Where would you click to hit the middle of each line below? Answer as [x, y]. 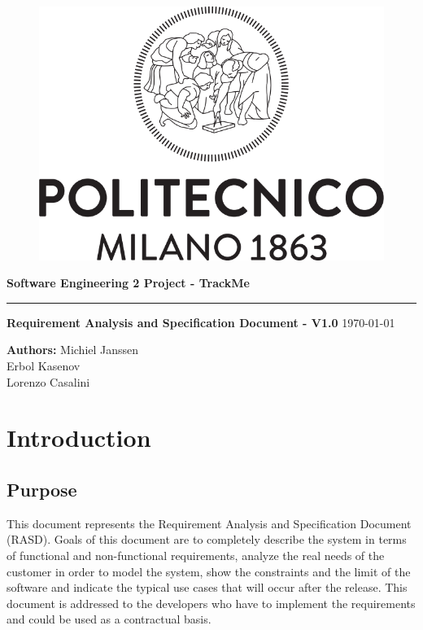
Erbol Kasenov [44, 365]
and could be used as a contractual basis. [109, 619]
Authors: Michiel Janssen [73, 350]
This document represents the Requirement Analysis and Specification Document [209, 523]
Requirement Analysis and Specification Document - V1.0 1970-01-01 [201, 322]
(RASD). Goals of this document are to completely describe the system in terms [207, 539]
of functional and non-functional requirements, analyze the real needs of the [196, 555]
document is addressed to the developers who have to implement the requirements [211, 603]
